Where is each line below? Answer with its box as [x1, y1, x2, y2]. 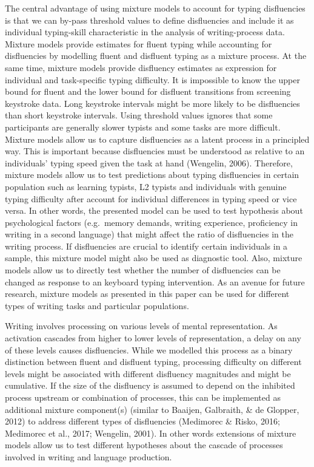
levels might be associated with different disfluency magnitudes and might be [5, 367, 291, 380]
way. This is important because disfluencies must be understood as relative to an [5, 145, 305, 157]
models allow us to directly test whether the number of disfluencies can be [5, 264, 281, 276]
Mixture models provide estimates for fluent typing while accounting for [5, 37, 272, 50]
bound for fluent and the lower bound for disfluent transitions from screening [5, 85, 291, 98]
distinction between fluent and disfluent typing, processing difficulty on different [5, 355, 302, 368]
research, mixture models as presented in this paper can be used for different [5, 287, 290, 300]
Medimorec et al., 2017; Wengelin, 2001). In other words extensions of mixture [5, 426, 296, 439]
